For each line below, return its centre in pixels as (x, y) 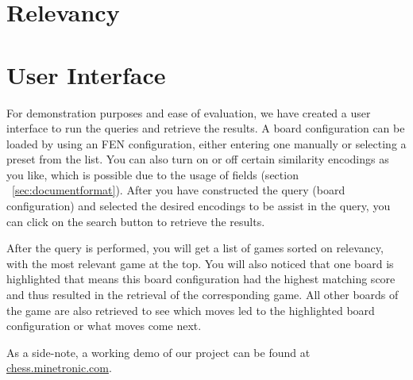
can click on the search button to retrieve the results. (136, 221)
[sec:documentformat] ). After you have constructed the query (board (179, 190)
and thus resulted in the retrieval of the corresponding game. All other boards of (203, 295)
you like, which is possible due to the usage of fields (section (152, 174)
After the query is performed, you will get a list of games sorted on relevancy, (195, 248)
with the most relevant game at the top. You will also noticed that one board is (200, 263)
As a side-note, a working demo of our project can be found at (158, 352)
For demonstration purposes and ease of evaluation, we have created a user (189, 112)
